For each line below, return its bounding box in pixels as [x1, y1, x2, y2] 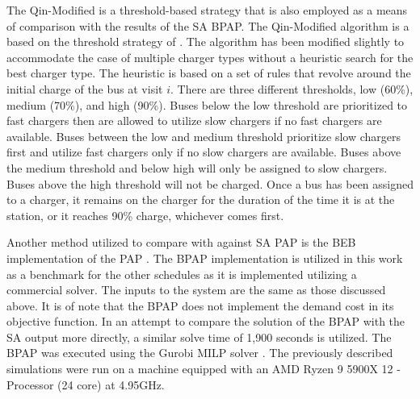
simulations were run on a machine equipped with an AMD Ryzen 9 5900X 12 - [6, 360, 401, 377]
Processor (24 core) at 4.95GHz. [6, 376, 165, 393]
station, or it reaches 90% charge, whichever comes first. [6, 206, 284, 223]
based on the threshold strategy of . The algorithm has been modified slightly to [6, 33, 405, 50]
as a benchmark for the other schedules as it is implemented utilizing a [6, 265, 357, 282]
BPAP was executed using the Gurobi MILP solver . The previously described [6, 344, 393, 361]
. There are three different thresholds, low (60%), [170, 80, 414, 97]
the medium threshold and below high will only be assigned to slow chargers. [6, 159, 388, 176]
